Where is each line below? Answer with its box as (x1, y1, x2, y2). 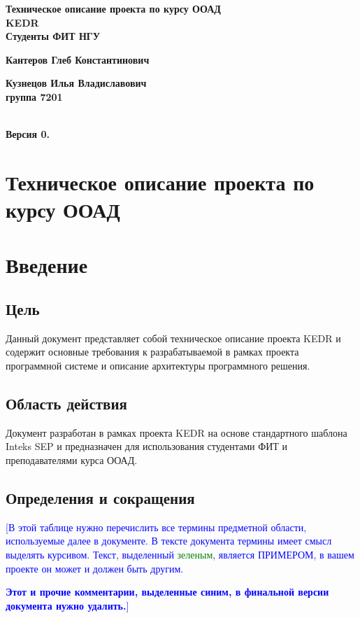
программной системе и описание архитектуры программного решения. (6, 358, 310, 373)
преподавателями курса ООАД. (6, 453, 138, 468)
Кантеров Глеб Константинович (6, 52, 150, 66)
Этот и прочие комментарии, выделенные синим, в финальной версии (6, 584, 329, 599)
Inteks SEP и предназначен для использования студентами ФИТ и (6, 439, 288, 454)
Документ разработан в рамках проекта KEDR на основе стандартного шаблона (6, 425, 347, 440)
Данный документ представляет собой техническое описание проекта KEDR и (6, 330, 341, 345)
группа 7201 (6, 89, 63, 104)
